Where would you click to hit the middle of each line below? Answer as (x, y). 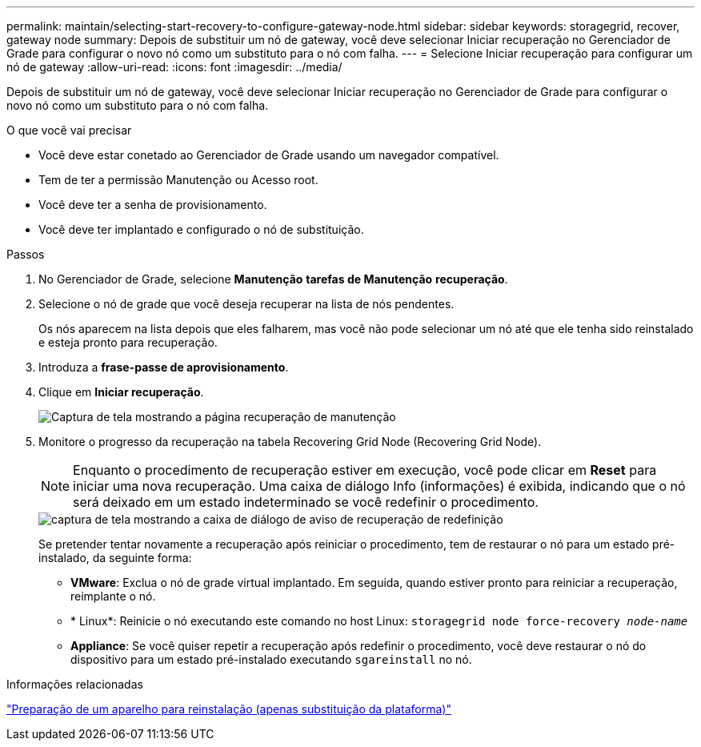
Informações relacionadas (75, 684)
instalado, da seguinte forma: (115, 558)
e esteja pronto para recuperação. (128, 342)
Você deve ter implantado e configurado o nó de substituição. (201, 229)
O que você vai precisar (69, 130)
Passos (26, 254)
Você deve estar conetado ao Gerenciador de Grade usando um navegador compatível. (269, 155)
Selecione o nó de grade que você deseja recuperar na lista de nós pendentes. (246, 304)
